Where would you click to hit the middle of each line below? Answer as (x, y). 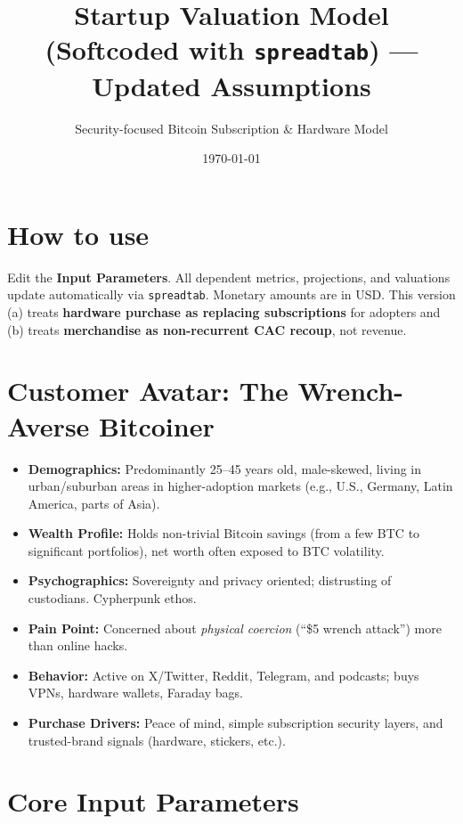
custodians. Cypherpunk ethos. (112, 598)
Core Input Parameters (153, 801)
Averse (49, 425)
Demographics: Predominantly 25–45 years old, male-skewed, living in (225, 468)
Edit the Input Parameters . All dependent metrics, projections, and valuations (229, 277)
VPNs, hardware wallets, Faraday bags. (135, 693)
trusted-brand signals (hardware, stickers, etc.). (157, 740)
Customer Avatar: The (148, 391)
